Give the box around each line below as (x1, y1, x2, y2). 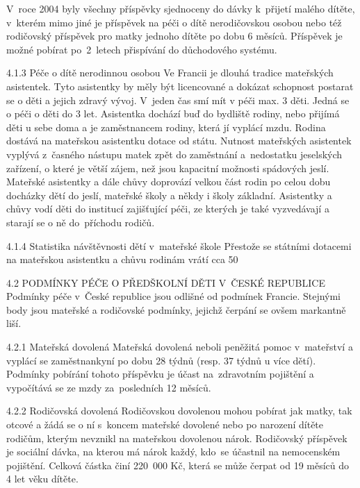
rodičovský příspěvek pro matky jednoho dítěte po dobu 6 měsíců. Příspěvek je (6, 28, 343, 43)
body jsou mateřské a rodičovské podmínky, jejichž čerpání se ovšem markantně (6, 302, 346, 317)
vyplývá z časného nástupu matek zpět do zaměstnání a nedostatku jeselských (6, 146, 343, 161)
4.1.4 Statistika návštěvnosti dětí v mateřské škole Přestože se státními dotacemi (6, 238, 352, 253)
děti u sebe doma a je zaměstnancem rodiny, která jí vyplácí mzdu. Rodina (6, 119, 326, 134)
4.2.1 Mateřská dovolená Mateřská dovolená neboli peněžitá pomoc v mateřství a (6, 339, 353, 354)
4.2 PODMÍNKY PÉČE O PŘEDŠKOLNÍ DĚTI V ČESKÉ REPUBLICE (6, 275, 325, 289)
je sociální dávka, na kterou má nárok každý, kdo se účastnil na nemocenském (6, 444, 341, 459)
